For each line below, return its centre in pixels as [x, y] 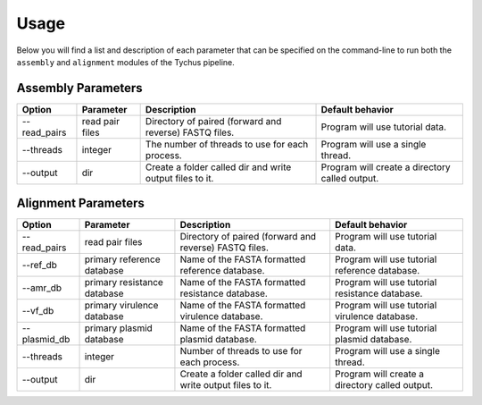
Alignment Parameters [80, 203]
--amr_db [42, 288]
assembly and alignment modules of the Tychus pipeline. [126, 62]
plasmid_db [46, 340]
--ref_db [40, 266]
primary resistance [124, 283]
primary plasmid [119, 328]
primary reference [122, 259]
